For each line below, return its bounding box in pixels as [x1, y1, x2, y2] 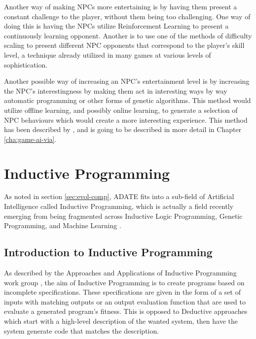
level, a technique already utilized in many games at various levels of [4, 49, 211, 60]
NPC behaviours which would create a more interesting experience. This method [4, 114, 248, 125]
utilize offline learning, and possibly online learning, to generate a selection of [4, 104, 238, 115]
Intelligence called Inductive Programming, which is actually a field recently [4, 201, 234, 211]
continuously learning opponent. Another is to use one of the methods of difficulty [4, 30, 252, 40]
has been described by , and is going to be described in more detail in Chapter [4, 124, 242, 135]
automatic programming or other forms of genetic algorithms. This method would [4, 95, 251, 105]
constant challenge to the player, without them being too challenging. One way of [4, 11, 251, 21]
